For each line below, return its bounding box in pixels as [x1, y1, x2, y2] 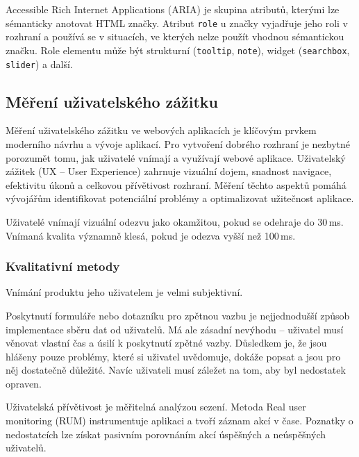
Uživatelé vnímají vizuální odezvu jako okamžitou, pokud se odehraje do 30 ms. [6, 214, 344, 228]
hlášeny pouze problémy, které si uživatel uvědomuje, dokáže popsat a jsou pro [6, 349, 341, 363]
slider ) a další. [6, 56, 73, 71]
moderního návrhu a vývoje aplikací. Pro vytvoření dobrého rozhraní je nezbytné [6, 136, 350, 151]
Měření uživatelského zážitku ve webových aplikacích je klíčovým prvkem [6, 123, 317, 138]
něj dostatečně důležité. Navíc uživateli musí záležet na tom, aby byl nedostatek [6, 363, 346, 377]
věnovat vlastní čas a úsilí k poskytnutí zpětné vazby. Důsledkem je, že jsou [6, 335, 327, 350]
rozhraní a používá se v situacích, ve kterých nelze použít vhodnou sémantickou [6, 29, 344, 44]
